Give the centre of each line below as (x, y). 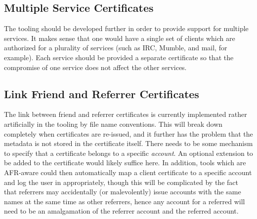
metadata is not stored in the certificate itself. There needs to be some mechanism (128, 143)
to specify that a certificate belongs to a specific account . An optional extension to (128, 153)
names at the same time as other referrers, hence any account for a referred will (125, 201)
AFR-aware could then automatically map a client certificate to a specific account (128, 172)
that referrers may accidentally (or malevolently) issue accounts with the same (123, 192)
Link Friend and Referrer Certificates (102, 93)
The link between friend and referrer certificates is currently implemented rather (126, 114)
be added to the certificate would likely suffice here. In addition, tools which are (125, 163)
